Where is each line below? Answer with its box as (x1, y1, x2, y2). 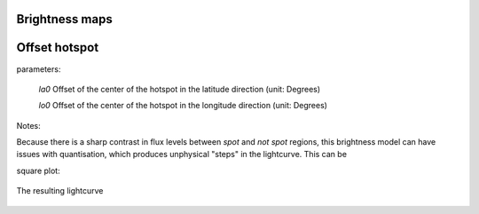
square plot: (16, 165, 61, 176)
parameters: (16, 63, 61, 75)
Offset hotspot (16, 40, 99, 55)
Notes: (16, 120, 41, 131)
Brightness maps (16, 12, 113, 27)
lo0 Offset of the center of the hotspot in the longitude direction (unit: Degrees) (38, 100, 328, 111)
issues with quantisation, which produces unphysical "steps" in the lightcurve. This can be (16, 149, 348, 160)
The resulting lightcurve (16, 186, 104, 196)
